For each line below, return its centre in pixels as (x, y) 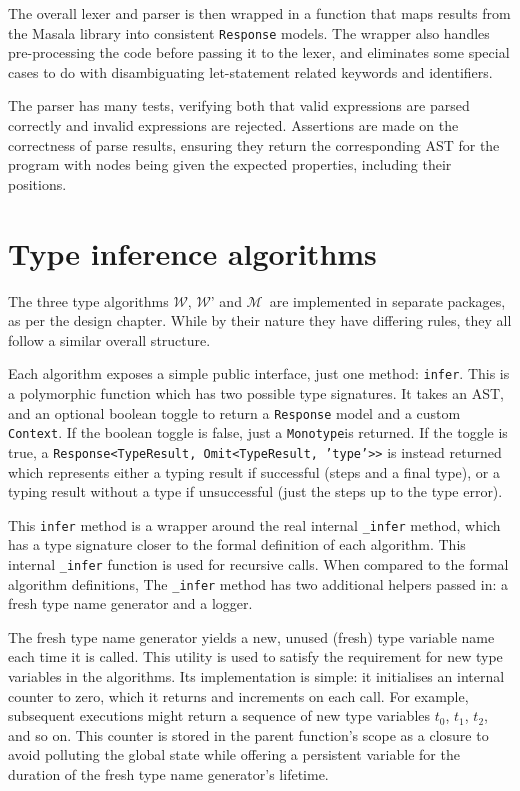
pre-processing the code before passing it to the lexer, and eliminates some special (259, 52)
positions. (37, 183)
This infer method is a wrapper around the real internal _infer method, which (254, 524)
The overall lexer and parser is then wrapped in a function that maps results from (259, 13)
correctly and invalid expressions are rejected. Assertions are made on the (233, 125)
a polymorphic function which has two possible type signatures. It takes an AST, (256, 392)
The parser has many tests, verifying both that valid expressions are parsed (239, 105)
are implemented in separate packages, (387, 300)
